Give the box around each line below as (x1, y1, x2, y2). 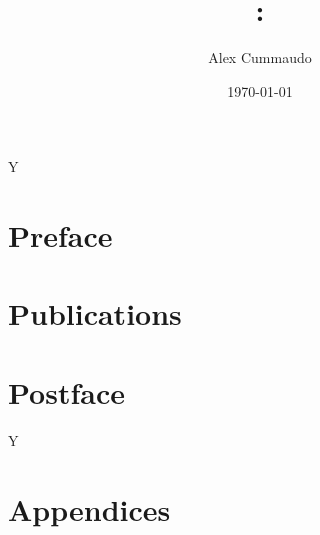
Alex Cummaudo (208, 47, 312, 68)
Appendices (8, 488, 171, 529)
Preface (8, 215, 113, 256)
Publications (8, 293, 182, 334)
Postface (8, 371, 125, 412)
